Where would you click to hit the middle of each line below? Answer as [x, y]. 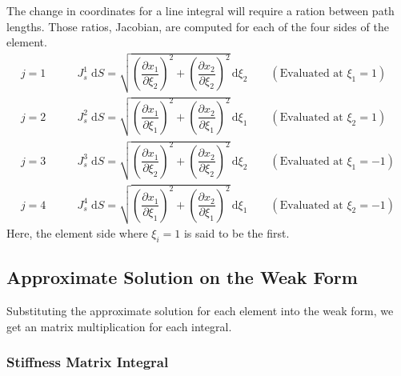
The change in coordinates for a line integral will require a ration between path [200, 10]
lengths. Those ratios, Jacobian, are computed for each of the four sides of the [198, 26]
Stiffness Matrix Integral [88, 362]
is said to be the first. [237, 233]
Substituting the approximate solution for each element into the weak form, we [200, 311]
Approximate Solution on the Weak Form [182, 277]
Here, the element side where [77, 233]
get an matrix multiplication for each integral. [119, 326]
